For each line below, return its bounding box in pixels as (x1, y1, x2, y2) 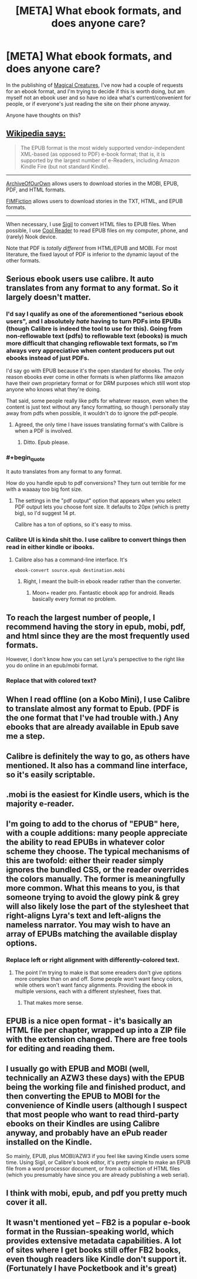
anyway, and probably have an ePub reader (6, 1127, 168, 1137)
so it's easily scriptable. (6, 769, 96, 779)
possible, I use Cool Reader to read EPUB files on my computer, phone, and (6, 227, 189, 234)
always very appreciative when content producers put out (6, 346, 175, 355)
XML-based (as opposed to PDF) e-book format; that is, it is (20, 150, 165, 157)
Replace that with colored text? (6, 676, 97, 685)
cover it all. (6, 1197, 48, 1207)
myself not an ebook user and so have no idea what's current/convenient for (6, 94, 191, 101)
